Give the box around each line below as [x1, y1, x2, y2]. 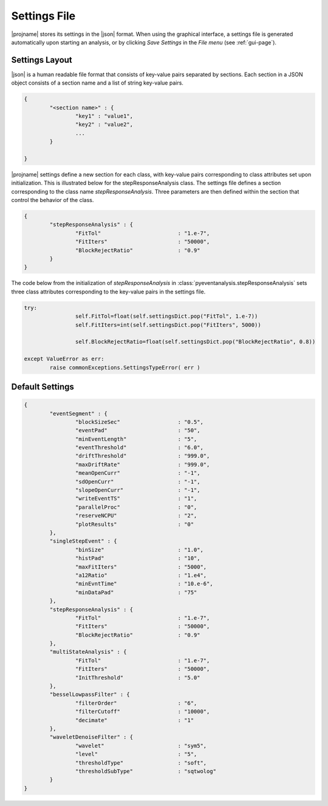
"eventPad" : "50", [75, 427, 200, 434]
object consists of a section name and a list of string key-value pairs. [11, 79, 183, 86]
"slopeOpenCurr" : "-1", [75, 487, 200, 494]
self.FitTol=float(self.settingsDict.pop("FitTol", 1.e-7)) [75, 313, 258, 320]
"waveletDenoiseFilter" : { [49, 734, 134, 741]
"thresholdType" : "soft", [75, 759, 207, 766]
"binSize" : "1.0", [75, 546, 203, 553]
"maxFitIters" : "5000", [75, 563, 207, 570]
